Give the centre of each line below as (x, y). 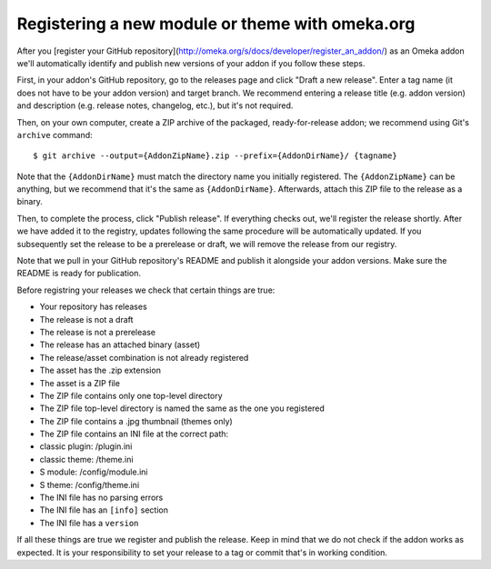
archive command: (55, 135)
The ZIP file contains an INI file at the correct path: (134, 434)
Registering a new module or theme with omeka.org (216, 24)
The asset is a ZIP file (80, 383)
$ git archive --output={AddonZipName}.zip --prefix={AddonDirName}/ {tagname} (215, 156)
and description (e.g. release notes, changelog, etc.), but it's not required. (155, 105)
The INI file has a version (89, 523)
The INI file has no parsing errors (101, 498)
